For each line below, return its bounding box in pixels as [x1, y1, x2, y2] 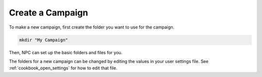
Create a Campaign [9, 7, 88, 18]
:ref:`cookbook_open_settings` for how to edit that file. [9, 65, 117, 71]
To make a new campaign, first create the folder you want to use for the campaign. [9, 24, 175, 30]
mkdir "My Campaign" [19, 37, 68, 43]
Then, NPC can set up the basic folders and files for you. [9, 49, 123, 55]
